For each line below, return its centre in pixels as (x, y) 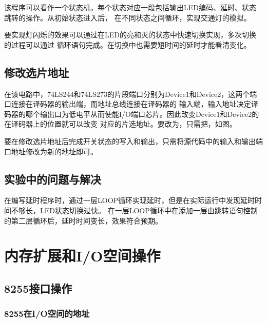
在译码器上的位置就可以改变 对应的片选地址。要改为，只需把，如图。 (120, 124)
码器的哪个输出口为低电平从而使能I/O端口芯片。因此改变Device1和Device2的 (132, 114)
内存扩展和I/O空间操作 (82, 256)
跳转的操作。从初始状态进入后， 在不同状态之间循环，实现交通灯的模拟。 (128, 17)
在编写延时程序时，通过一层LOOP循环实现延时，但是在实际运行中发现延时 (130, 200)
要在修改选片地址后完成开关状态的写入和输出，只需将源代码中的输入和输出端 (133, 141)
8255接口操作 (38, 288)
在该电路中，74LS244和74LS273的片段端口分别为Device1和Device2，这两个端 (131, 94)
